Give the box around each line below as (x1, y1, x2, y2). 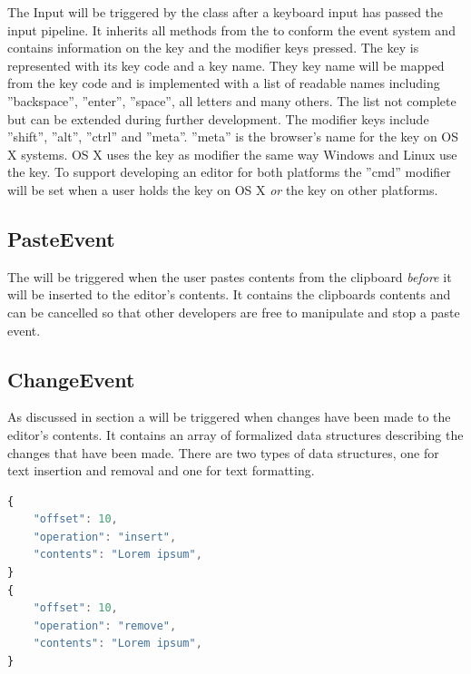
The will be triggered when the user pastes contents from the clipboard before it (7, 267, 452, 286)
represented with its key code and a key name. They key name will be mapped (7, 55, 445, 74)
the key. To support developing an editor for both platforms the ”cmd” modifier (7, 162, 451, 181)
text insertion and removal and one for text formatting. (7, 461, 315, 480)
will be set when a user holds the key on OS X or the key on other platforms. (7, 180, 438, 199)
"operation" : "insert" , (33, 530, 177, 543)
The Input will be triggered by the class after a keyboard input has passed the (7, 3, 444, 21)
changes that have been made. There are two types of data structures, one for (7, 443, 439, 462)
